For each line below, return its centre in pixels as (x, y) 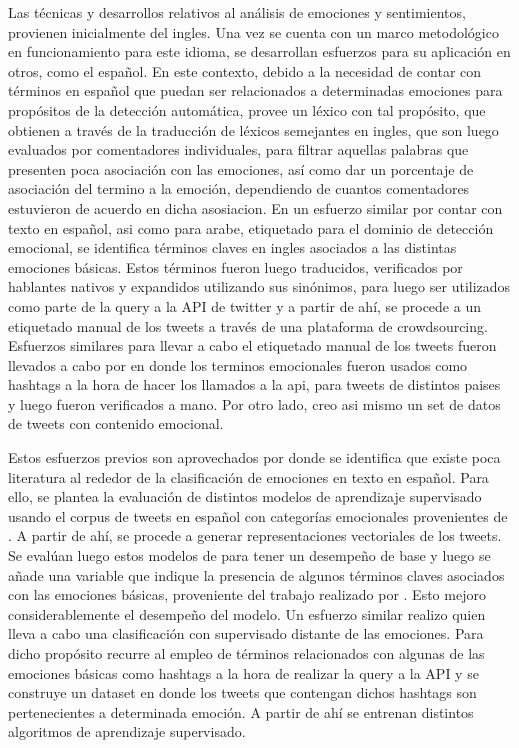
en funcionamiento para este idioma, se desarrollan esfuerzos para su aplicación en (259, 51)
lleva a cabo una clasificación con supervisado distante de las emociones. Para (246, 633)
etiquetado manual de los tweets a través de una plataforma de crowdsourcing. (248, 325)
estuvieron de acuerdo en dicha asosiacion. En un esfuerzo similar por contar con (255, 207)
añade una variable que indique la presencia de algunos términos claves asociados (256, 574)
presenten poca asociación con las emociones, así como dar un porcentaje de (241, 168)
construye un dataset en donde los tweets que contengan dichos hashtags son (242, 692)
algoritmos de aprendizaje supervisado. (127, 731)
